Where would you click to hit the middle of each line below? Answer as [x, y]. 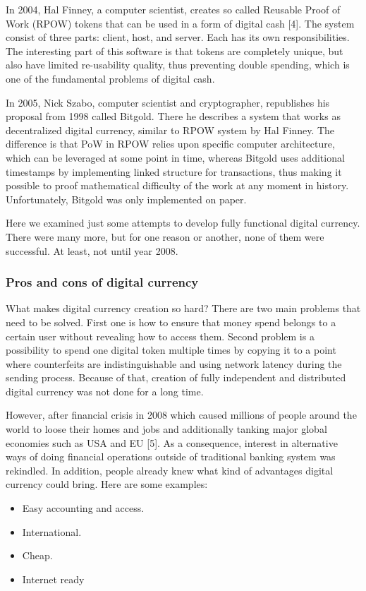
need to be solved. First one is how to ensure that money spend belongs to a [171, 322]
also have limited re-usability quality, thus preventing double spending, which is [178, 65]
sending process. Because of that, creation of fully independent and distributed [176, 377]
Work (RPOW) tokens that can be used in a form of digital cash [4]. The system [180, 23]
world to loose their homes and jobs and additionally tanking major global [166, 429]
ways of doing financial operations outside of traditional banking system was [171, 456]
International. [52, 531]
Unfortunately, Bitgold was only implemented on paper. [126, 199]
